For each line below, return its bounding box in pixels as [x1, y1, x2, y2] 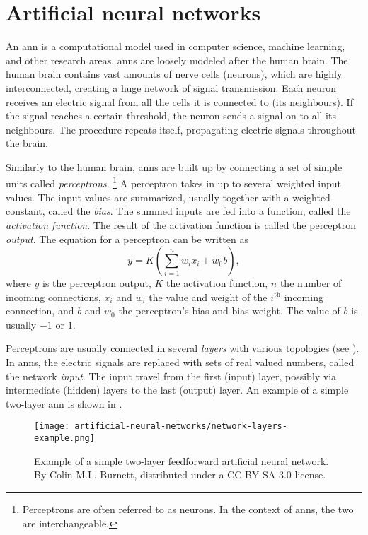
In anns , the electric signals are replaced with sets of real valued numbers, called [6, 355, 355, 370]
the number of [280, 276, 342, 290]
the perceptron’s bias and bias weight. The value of [118, 303, 340, 318]
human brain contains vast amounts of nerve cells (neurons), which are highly [6, 66, 343, 81]
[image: [34, 421, 70, 432]
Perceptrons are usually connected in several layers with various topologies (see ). [6, 341, 360, 355]
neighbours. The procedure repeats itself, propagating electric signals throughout [6, 122, 356, 136]
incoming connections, [6, 289, 101, 304]
